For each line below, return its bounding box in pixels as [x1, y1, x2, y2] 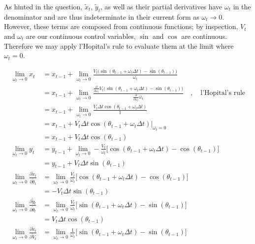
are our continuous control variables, [26, 30, 136, 41]
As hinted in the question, [4, 1, 83, 11]
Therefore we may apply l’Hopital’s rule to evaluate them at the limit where [4, 40, 234, 51]
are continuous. [181, 30, 227, 41]
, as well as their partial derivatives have [100, 1, 223, 11]
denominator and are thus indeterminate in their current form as [4, 11, 199, 22]
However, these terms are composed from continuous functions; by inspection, [4, 21, 238, 31]
